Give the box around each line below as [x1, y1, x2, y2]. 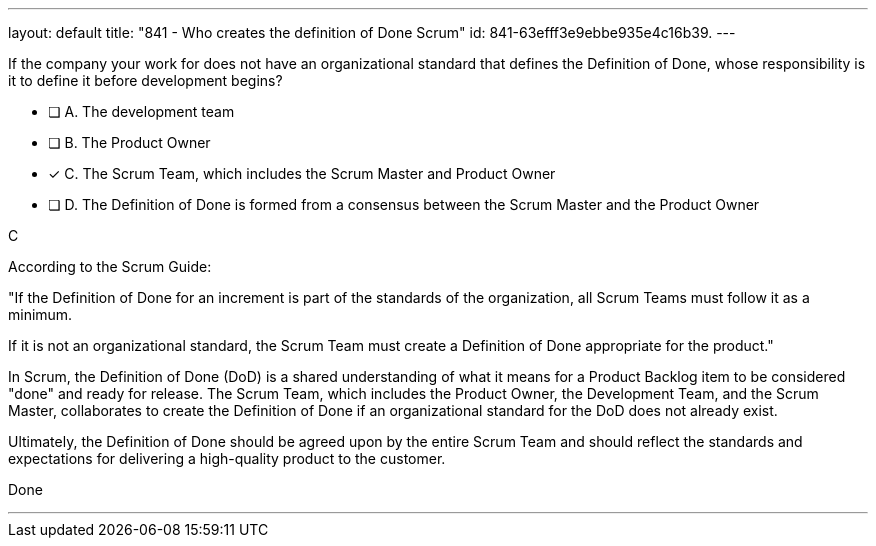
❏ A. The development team [48, 103, 235, 120]
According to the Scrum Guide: [8, 258, 212, 275]
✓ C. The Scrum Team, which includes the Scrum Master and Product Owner [48, 165, 556, 182]
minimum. [8, 306, 73, 323]
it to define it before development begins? [8, 72, 283, 89]
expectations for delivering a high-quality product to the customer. [8, 450, 446, 467]
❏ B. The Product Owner [48, 134, 211, 151]
